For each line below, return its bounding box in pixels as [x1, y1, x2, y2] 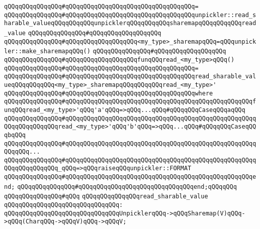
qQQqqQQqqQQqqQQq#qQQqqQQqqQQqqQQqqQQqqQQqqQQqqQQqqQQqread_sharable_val [4, 73, 256, 80]
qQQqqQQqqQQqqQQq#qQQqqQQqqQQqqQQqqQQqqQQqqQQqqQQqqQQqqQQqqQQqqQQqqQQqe [4, 173, 256, 181]
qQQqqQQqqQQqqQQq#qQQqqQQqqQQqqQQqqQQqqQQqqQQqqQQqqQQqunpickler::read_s [4, 11, 256, 19]
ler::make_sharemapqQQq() [4, 48, 91, 55]
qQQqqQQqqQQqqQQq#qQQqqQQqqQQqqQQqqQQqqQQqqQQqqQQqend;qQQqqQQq [17, 183, 237, 190]
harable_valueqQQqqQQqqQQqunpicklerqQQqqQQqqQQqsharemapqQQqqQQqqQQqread [4, 20, 256, 27]
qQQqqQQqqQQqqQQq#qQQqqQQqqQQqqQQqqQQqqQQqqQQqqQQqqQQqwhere [4, 89, 213, 97]
